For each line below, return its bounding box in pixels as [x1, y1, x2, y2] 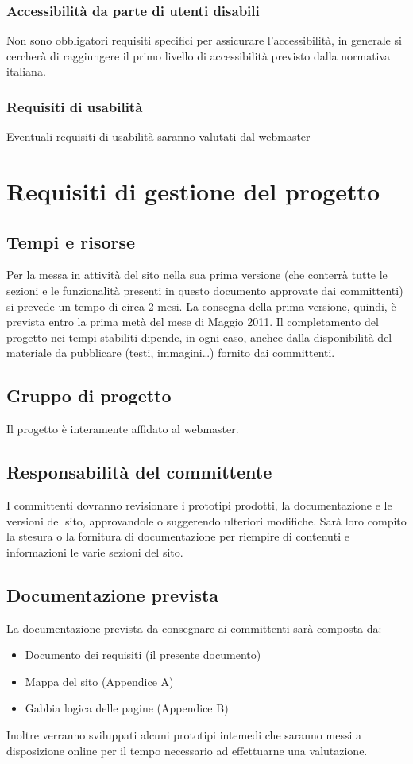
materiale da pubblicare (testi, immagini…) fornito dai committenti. [6, 344, 335, 361]
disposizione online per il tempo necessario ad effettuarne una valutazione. [6, 742, 368, 758]
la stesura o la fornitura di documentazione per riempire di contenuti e [6, 528, 350, 545]
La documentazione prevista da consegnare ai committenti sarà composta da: [6, 619, 382, 636]
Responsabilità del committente [6, 460, 272, 484]
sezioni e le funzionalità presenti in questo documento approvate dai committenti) [6, 281, 403, 298]
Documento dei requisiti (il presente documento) [25, 646, 261, 663]
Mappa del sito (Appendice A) [25, 673, 174, 689]
